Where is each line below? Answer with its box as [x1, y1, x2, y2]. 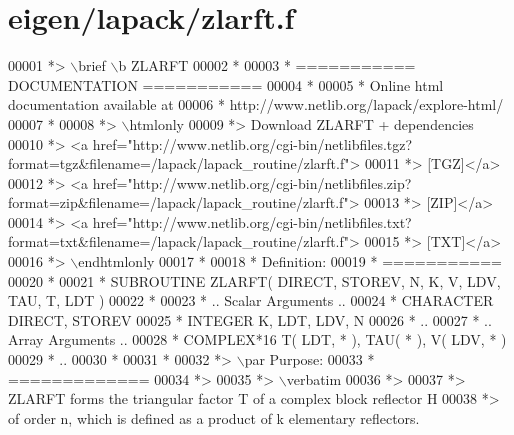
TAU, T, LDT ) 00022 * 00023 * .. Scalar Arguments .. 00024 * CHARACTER [8, 290, 494, 311]
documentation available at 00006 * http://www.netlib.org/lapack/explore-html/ [8, 94, 504, 115]
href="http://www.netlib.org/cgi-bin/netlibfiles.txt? [92, 211, 412, 232]
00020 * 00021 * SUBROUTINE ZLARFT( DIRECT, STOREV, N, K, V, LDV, [8, 270, 501, 291]
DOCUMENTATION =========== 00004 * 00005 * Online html [8, 74, 444, 95]
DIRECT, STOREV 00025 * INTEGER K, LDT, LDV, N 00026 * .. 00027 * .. [8, 309, 492, 330]
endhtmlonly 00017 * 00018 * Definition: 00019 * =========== [78, 251, 502, 272]
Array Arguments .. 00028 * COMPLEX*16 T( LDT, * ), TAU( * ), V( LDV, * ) [8, 329, 507, 350]
